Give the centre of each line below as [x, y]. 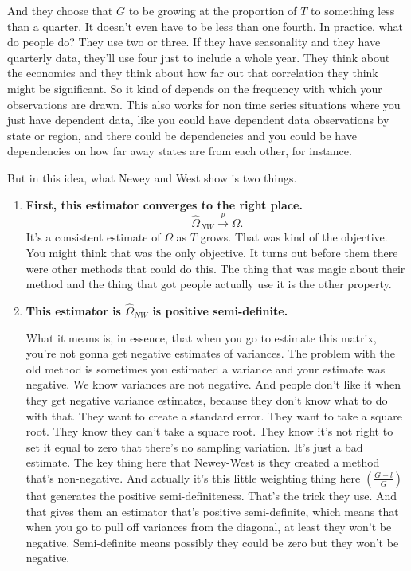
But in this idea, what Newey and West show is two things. [152, 177]
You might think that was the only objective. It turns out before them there [212, 252]
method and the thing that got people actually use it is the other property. [209, 284]
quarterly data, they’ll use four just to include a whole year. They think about [199, 57]
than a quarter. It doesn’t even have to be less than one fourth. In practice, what [205, 26]
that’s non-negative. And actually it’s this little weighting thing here [193, 477]
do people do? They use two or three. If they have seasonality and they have [194, 42]
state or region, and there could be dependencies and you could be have [182, 135]
